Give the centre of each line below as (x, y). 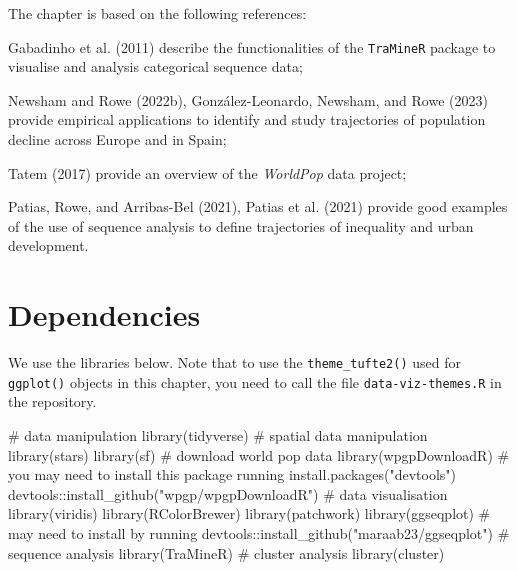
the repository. (52, 401)
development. (48, 245)
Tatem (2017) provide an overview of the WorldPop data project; (207, 172)
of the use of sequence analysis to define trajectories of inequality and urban (241, 225)
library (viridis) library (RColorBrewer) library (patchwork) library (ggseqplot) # (249, 513)
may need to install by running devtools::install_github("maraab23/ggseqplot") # (259, 533)
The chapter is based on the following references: (157, 13)
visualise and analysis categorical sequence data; (155, 66)
